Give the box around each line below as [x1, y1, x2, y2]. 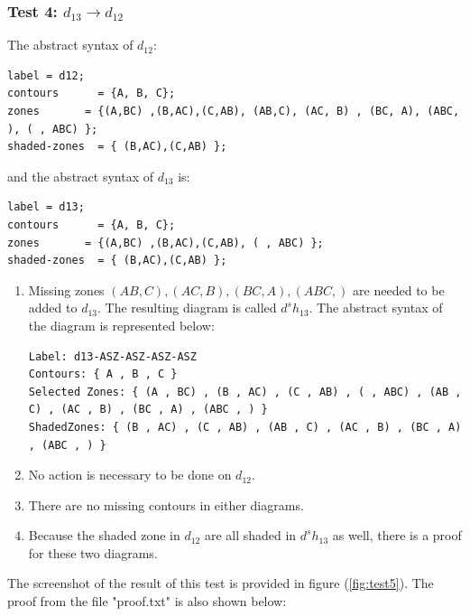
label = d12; [7, 69, 85, 82]
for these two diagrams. [28, 543, 158, 562]
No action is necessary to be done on [28, 465, 232, 484]
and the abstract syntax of [7, 166, 153, 185]
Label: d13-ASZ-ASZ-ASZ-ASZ [28, 350, 197, 363]
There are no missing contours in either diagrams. [28, 495, 304, 514]
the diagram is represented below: [28, 315, 215, 334]
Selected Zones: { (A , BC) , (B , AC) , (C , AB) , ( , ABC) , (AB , [28, 385, 462, 398]
